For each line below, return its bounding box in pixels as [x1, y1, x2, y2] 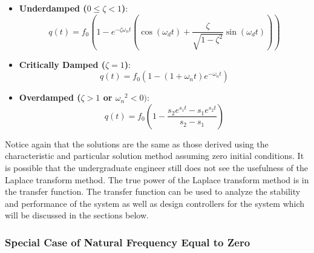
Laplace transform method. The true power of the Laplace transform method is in [5, 173, 309, 186]
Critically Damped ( [19, 58, 105, 70]
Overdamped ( [19, 91, 81, 104]
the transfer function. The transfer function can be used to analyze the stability [5, 185, 301, 198]
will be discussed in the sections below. [5, 209, 149, 221]
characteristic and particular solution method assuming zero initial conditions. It [5, 149, 304, 162]
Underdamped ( [19, 2, 87, 14]
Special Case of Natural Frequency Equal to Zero [5, 234, 250, 249]
